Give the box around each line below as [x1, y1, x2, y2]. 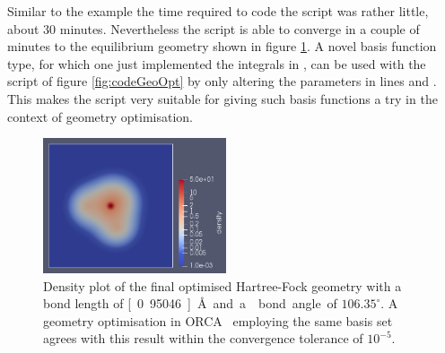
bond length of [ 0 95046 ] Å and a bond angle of [43, 294, 337, 313]
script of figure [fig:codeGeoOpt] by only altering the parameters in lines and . [7, 72, 437, 90]
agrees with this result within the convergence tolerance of [43, 329, 363, 348]
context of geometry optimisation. [7, 107, 194, 125]
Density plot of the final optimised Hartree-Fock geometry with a [43, 276, 402, 295]
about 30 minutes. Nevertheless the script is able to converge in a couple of [7, 19, 420, 38]
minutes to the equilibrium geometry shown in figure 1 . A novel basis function [7, 37, 437, 56]
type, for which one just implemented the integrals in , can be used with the [7, 54, 426, 73]
